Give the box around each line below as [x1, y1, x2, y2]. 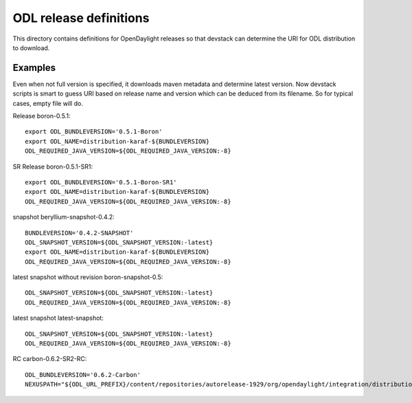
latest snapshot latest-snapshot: [12, 314, 104, 323]
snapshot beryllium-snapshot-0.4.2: [12, 213, 115, 221]
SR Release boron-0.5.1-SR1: [12, 162, 93, 171]
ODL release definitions [12, 10, 150, 25]
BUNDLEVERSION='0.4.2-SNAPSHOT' [25, 229, 134, 237]
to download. [12, 43, 50, 52]
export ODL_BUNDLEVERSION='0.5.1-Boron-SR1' [25, 178, 178, 186]
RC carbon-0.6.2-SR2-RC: [12, 355, 87, 363]
